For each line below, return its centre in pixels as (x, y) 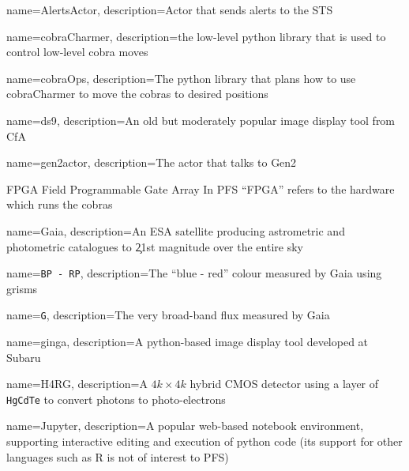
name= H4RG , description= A (77, 384)
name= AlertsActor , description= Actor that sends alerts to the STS (170, 9)
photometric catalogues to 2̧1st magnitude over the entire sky (155, 246)
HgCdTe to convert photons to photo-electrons (116, 399)
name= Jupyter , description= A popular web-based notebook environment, (185, 426)
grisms (22, 288)
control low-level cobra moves (77, 52)
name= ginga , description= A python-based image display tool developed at (188, 342)
